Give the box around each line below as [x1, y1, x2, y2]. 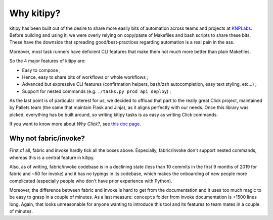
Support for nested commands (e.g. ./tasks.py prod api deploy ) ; [22, 88, 171, 94]
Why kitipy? [9, 8, 61, 19]
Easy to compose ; [22, 67, 61, 73]
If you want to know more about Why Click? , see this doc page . [9, 121, 141, 127]
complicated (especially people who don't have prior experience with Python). [9, 178, 172, 184]
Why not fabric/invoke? [9, 134, 85, 143]
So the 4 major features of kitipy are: [9, 58, 86, 64]
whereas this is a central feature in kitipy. [9, 154, 95, 160]
